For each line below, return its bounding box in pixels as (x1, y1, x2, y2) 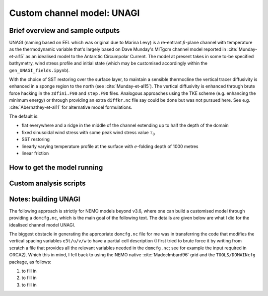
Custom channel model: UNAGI (9, 7, 140, 18)
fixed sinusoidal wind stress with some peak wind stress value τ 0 (21, 129, 155, 137)
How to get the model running (9, 163, 103, 171)
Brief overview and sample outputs (9, 26, 120, 35)
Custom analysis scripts (9, 179, 86, 187)
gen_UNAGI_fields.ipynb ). (9, 67, 70, 73)
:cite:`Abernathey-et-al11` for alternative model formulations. (9, 104, 133, 110)
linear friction (21, 150, 49, 156)
